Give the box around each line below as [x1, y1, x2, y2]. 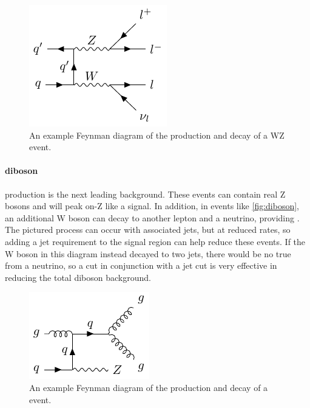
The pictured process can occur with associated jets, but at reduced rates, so [5, 223, 291, 236]
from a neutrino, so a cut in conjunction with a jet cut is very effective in [5, 259, 277, 272]
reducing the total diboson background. [5, 271, 151, 283]
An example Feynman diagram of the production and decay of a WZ [29, 128, 285, 141]
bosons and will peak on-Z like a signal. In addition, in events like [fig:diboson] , [5, 199, 300, 212]
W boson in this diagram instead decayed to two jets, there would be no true [5, 247, 291, 260]
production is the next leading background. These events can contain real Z [5, 187, 286, 200]
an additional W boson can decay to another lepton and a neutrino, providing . [5, 211, 300, 224]
